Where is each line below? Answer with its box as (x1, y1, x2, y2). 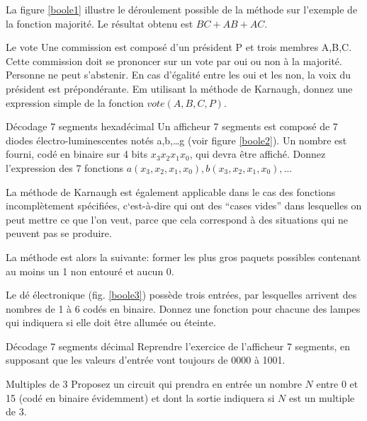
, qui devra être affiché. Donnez (189, 146, 326, 161)
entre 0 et (316, 376, 358, 391)
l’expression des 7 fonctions (6, 160, 124, 175)
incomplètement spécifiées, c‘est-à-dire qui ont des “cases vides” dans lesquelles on (6, 198, 362, 213)
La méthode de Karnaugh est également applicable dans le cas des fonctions (6, 184, 336, 199)
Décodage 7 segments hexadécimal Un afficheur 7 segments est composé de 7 (6, 119, 338, 134)
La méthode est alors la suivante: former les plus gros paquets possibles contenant (6, 249, 361, 264)
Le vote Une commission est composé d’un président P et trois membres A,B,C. (6, 40, 352, 54)
